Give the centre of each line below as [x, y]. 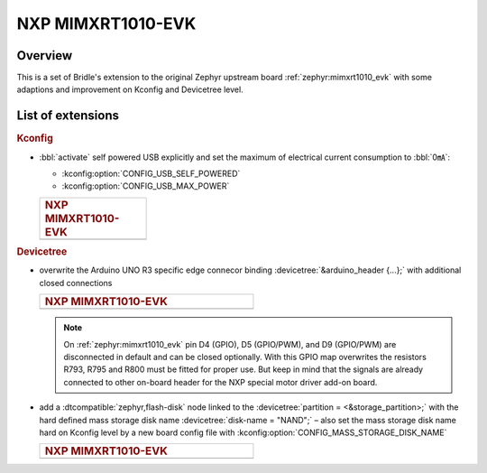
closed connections [76, 283]
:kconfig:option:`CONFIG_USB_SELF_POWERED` [151, 174]
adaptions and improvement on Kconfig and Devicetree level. [130, 89]
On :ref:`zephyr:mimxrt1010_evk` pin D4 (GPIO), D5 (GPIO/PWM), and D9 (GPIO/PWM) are [230, 344]
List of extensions [68, 116]
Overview [45, 56]
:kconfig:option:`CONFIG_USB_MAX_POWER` [146, 186]
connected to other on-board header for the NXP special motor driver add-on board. [221, 382]
